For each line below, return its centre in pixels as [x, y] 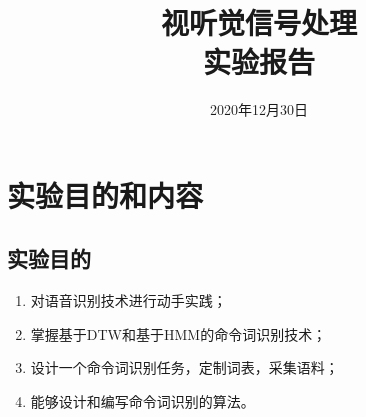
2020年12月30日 [259, 109]
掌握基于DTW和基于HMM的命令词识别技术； [178, 333]
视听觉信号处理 [258, 22]
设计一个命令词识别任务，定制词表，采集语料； [184, 367]
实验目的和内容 [105, 194]
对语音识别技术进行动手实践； [128, 300]
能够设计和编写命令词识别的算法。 [142, 401]
